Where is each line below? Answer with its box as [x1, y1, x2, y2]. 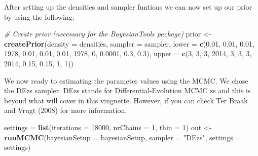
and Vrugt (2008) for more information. [4, 105, 127, 115]
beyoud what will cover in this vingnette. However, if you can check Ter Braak [4, 95, 248, 105]
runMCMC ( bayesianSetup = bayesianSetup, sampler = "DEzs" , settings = [4, 132, 241, 142]
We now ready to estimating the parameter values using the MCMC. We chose [4, 75, 248, 86]
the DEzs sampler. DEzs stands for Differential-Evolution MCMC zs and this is [4, 85, 251, 96]
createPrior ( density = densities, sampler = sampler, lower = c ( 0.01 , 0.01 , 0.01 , [4, 38, 254, 49]
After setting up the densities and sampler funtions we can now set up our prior [4, 2, 252, 12]
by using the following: [4, 11, 75, 22]
